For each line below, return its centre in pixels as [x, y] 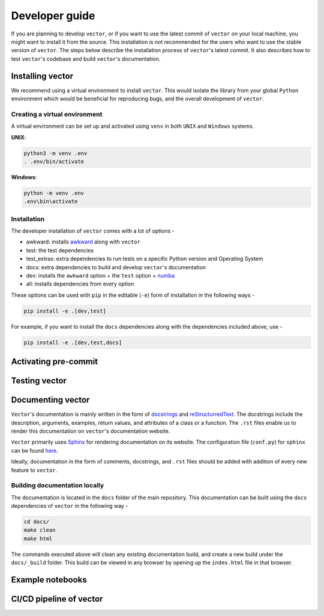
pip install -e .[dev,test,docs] [73, 342]
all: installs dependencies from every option [80, 284]
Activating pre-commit [55, 361]
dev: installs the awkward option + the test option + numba [100, 275]
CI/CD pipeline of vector [57, 599]
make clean [40, 530]
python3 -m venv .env [55, 153]
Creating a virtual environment [57, 114]
